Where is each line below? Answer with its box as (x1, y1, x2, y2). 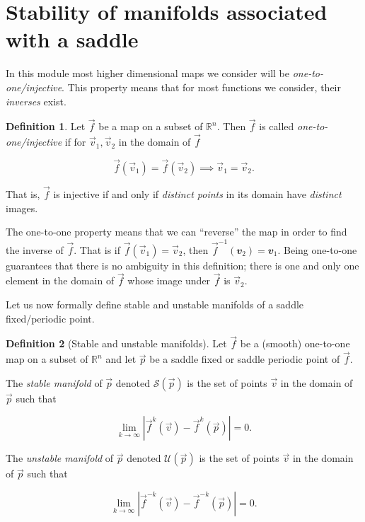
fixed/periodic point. (6, 311, 95, 325)
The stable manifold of (6, 375, 103, 390)
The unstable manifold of (6, 451, 114, 465)
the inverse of (6, 242, 64, 257)
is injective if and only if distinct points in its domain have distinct (53, 187, 342, 202)
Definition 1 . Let (6, 119, 86, 134)
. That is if (74, 242, 121, 257)
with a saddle (6, 25, 139, 54)
